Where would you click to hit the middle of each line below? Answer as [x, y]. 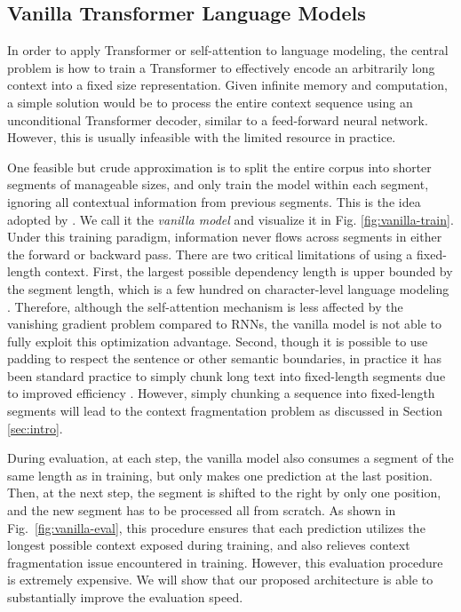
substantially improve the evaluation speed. [125, 597]
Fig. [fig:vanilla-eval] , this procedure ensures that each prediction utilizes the [216, 527]
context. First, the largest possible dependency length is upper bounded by [249, 271]
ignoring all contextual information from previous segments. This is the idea [214, 201]
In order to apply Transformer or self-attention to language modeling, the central [228, 50]
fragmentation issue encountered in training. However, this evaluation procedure [225, 562]
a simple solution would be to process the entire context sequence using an [210, 102]
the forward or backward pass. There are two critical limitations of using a [210, 254]
